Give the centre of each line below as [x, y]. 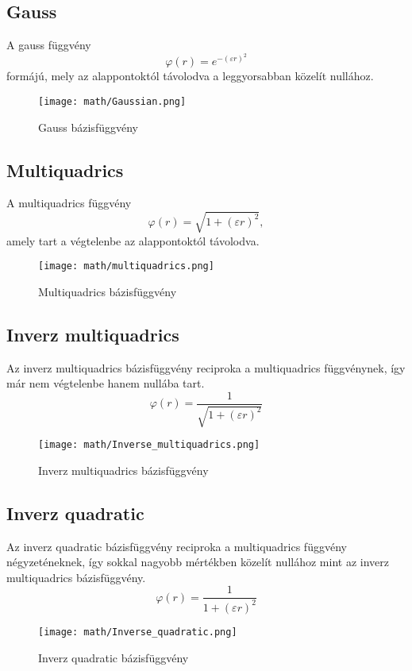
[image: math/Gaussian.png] [112, 101]
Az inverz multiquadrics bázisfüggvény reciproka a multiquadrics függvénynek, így [206, 367]
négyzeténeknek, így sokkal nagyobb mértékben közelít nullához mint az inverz [198, 562]
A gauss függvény [49, 45]
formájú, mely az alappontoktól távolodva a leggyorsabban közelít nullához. [190, 76]
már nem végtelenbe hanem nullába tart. [106, 383]
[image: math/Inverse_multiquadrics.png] [149, 445]
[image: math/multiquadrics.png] [126, 266]
